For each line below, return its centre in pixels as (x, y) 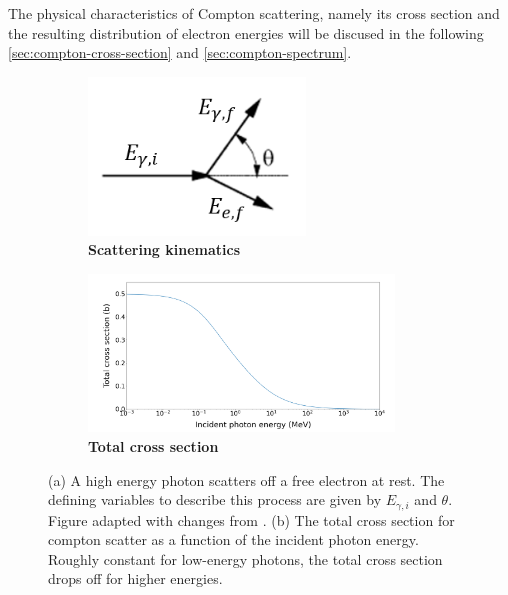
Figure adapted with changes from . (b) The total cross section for (251, 519)
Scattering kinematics (164, 249)
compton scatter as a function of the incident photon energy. (233, 539)
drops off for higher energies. (135, 578)
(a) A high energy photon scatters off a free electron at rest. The (246, 479)
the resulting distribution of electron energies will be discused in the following (246, 32)
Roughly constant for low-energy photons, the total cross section (245, 558)
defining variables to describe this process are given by (215, 499)
